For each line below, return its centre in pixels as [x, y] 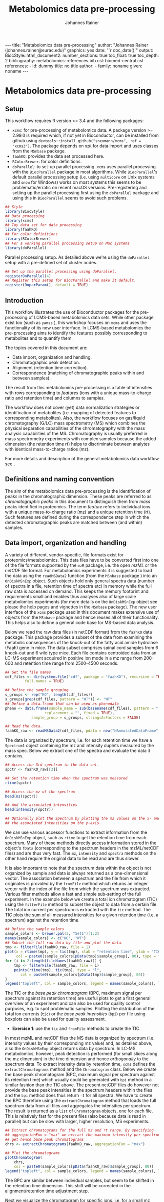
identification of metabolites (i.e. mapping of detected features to [71, 413]
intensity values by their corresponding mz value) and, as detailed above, [79, 1043]
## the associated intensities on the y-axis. [53, 823]
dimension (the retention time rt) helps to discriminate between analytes [77, 444]
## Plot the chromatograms [32, 1153]
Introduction [24, 300]
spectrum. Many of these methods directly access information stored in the [81, 843]
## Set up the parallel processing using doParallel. [61, 271]
